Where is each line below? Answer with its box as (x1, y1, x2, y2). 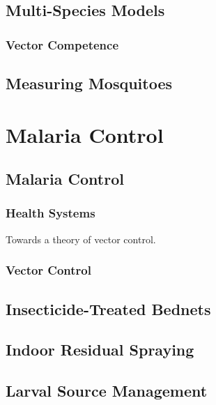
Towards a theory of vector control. (6, 231, 156, 246)
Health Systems (6, 204, 95, 222)
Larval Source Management (6, 380, 208, 402)
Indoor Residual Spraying (6, 339, 194, 360)
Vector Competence (6, 36, 119, 53)
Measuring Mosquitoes (6, 72, 173, 94)
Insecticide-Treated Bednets (6, 298, 211, 319)
